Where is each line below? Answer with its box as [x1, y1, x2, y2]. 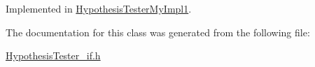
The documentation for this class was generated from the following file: [6, 24, 310, 39]
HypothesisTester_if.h [6, 48, 101, 63]
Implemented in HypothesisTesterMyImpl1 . [6, 1, 192, 15]
